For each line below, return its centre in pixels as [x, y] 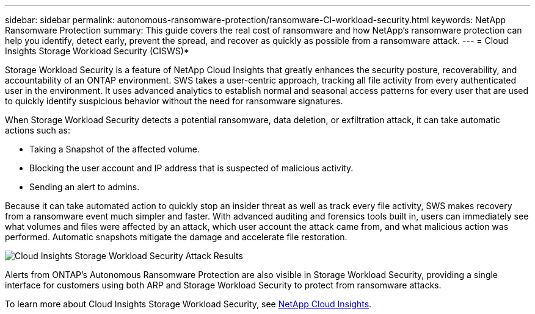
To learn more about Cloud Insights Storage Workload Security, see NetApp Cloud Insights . [188, 304]
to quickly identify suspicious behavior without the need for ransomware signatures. [174, 101]
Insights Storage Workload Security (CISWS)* [97, 51]
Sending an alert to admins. [85, 187]
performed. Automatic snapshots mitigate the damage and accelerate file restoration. [176, 237]
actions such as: [38, 130]
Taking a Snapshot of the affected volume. [115, 149]
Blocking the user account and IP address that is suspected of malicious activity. [191, 168]
